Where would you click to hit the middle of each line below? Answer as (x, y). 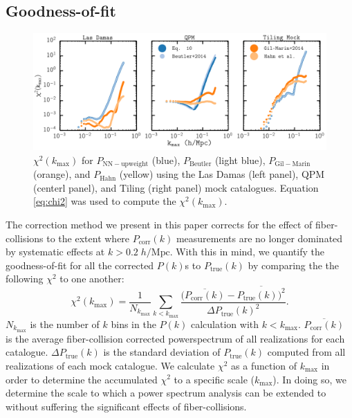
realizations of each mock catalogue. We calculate (110, 365)
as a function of (264, 365)
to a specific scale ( (214, 379)
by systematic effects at (55, 252)
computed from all (306, 352)
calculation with (225, 324)
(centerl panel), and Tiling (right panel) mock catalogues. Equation (176, 187)
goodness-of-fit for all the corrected (80, 265)
